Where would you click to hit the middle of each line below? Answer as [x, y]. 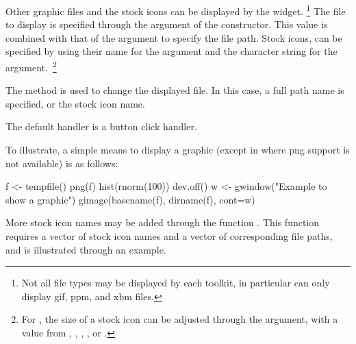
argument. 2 [31, 66]
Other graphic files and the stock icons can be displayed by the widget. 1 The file [176, 10]
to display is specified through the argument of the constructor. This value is [167, 24]
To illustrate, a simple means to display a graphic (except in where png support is [178, 150]
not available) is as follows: [62, 163]
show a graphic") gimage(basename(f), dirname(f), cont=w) [130, 199]
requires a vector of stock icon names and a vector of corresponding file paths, [169, 236]
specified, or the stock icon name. [75, 103]
